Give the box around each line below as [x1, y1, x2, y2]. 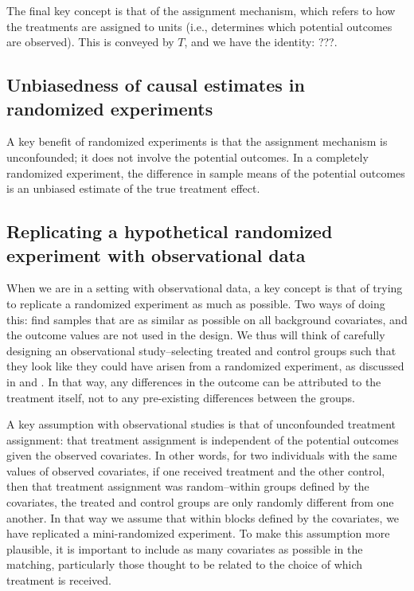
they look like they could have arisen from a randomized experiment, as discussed [6, 358, 404, 374]
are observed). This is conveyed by [6, 33, 174, 50]
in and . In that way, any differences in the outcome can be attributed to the [6, 373, 381, 389]
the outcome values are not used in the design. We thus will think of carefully [6, 327, 385, 343]
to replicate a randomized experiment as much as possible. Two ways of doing [6, 295, 385, 311]
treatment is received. [6, 572, 111, 589]
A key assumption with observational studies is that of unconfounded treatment [6, 416, 396, 432]
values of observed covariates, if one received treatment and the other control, [6, 462, 385, 479]
